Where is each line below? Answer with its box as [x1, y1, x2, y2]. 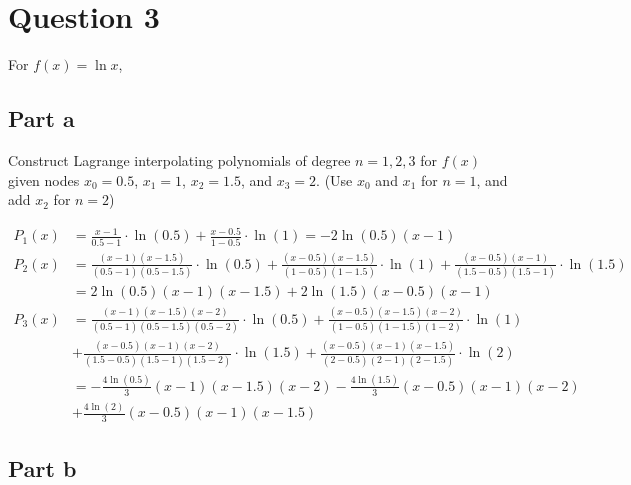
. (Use [316, 169, 353, 190]
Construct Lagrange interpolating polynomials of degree [8, 149, 351, 170]
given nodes [8, 169, 80, 190]
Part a [8, 103, 75, 134]
